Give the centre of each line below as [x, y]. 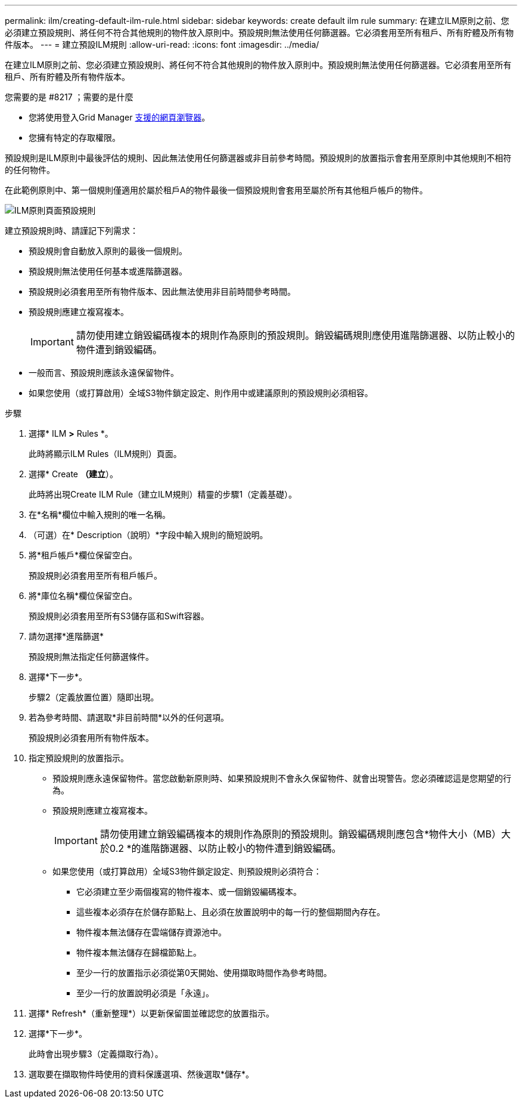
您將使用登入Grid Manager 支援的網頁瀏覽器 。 [119, 117]
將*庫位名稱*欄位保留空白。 [83, 596]
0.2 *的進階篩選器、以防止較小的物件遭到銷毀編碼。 [225, 848]
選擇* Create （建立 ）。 [73, 474]
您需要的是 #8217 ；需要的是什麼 [69, 97]
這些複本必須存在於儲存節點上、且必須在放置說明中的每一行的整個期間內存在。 [231, 912]
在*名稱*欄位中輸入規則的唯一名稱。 [100, 515]
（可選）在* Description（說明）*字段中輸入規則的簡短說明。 [148, 535]
